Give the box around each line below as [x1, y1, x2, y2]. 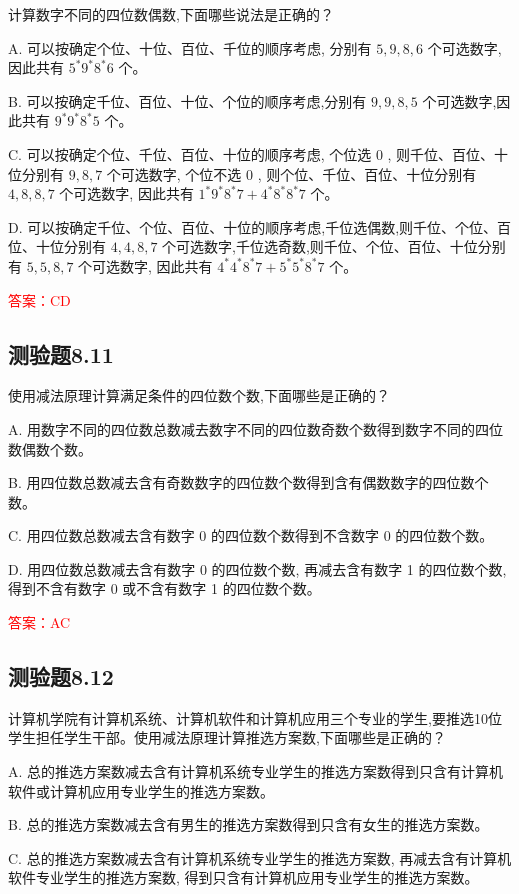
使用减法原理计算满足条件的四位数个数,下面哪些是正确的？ [8, 385, 390, 406]
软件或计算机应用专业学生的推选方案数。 [8, 780, 274, 801]
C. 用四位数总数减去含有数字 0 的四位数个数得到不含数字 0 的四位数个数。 [8, 525, 494, 546]
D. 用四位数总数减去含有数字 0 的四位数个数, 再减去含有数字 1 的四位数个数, [8, 558, 507, 579]
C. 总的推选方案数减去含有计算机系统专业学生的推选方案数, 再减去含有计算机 [8, 847, 512, 868]
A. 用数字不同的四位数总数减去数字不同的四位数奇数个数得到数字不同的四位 [8, 418, 504, 439]
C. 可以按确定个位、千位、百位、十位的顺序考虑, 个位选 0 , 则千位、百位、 [8, 143, 495, 164]
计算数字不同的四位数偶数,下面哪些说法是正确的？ [8, 4, 334, 24]
